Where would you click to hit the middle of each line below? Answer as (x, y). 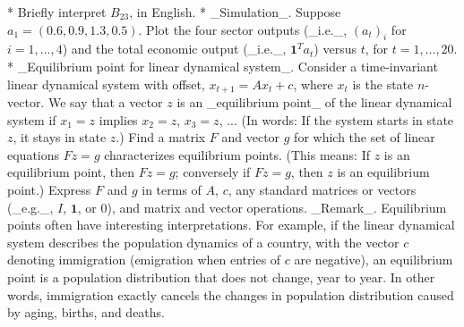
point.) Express (49, 189)
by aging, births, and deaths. (86, 312)
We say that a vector (105, 102)
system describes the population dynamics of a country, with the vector (203, 242)
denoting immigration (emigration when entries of (144, 260)
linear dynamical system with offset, (106, 84)
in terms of (172, 189)
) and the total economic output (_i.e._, (174, 49)
